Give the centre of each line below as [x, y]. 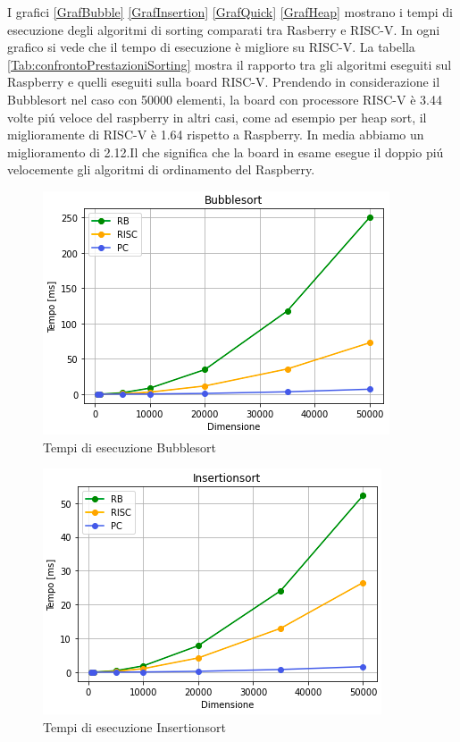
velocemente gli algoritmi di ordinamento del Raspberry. [161, 169]
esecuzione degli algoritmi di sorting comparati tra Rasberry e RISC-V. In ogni [224, 29]
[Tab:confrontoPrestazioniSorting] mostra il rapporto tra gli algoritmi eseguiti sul [230, 64]
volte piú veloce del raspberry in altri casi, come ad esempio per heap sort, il [217, 117]
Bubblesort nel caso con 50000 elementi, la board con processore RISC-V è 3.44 [225, 99]
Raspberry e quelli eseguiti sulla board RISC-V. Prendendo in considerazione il [224, 82]
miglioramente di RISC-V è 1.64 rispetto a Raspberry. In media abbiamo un [216, 135]
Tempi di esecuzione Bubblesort [130, 447]
